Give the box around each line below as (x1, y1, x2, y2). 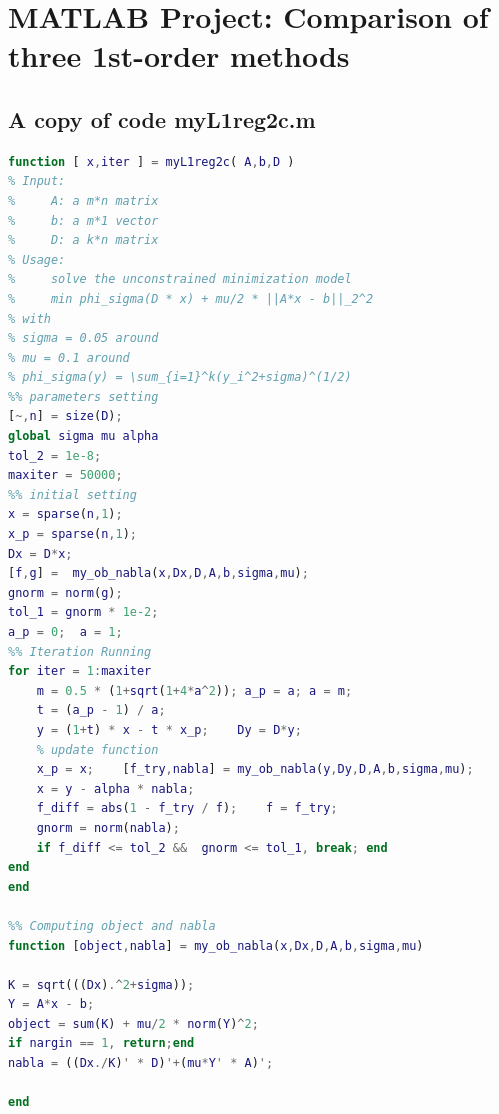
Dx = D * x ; (8, 546, 73, 561)
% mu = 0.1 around (8, 350, 130, 365)
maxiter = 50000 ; (8, 468, 123, 483)
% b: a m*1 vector (8, 213, 159, 228)
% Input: (8, 174, 66, 189)
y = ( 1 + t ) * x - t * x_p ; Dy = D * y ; (36, 722, 302, 737)
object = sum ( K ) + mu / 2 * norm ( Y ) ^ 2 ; (8, 1016, 259, 1031)
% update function (36, 742, 159, 757)
